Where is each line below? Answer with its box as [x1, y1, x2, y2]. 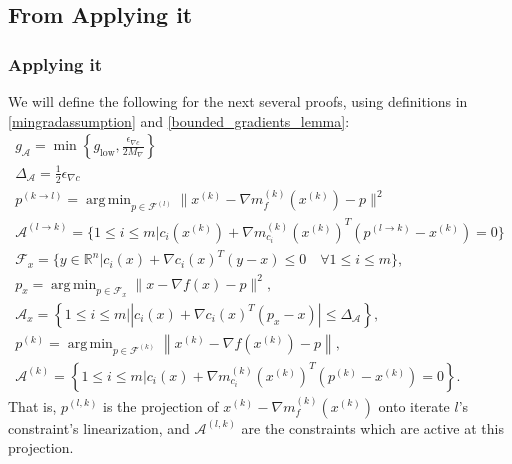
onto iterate [378, 395, 450, 416]
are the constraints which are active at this [241, 417, 504, 438]
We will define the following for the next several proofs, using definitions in [8, 91, 468, 111]
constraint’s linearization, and [8, 417, 190, 438]
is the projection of [103, 395, 219, 416]
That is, [8, 395, 57, 416]
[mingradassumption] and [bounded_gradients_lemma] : [8, 110, 350, 131]
